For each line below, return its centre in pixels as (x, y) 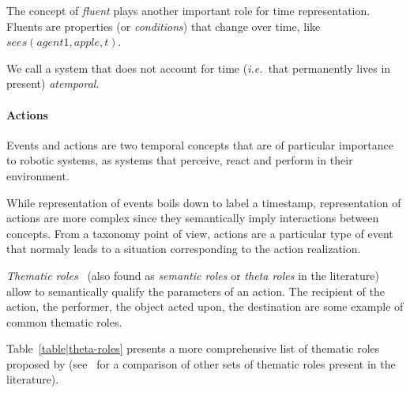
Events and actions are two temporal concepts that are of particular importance (200, 144)
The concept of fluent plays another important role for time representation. (188, 10)
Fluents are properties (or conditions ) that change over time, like (164, 26)
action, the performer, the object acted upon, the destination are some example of (205, 306)
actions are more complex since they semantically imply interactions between (193, 218)
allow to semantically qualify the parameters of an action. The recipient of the (196, 291)
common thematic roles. (64, 321)
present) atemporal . (53, 83)
